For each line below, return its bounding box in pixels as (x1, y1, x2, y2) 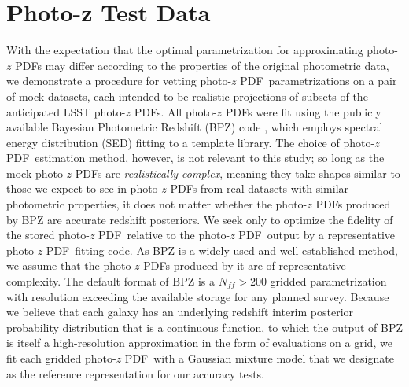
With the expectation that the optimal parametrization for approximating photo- (6, 42, 398, 58)
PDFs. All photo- (134, 103, 217, 120)
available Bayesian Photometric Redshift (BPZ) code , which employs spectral (6, 119, 383, 135)
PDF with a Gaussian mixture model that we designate (124, 350, 394, 366)
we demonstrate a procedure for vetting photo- (6, 72, 232, 89)
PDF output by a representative (238, 227, 396, 243)
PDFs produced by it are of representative (143, 257, 346, 274)
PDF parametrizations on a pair (240, 72, 397, 89)
